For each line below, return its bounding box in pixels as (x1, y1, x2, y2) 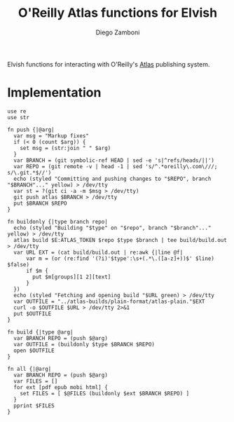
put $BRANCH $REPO (13, 200, 68, 207)
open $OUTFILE (13, 347, 55, 354)
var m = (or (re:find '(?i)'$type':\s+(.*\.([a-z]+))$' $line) (25, 254, 215, 262)
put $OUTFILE (13, 310, 52, 317)
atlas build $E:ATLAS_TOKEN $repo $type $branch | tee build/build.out (13, 236, 228, 243)
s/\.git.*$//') (7, 169, 52, 176)
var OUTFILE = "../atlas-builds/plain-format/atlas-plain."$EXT (13, 298, 205, 305)
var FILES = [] (13, 377, 58, 385)
